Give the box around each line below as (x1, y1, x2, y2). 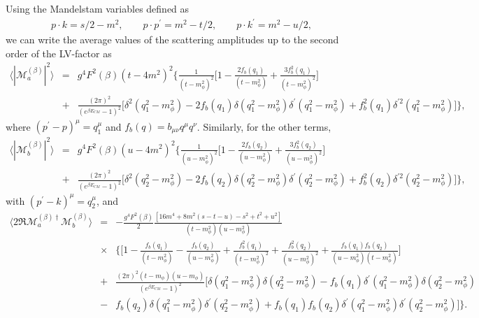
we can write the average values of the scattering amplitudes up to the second (6, 32, 339, 47)
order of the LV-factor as (6, 45, 112, 60)
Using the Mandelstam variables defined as (6, 1, 190, 15)
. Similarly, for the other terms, (196, 119, 331, 133)
